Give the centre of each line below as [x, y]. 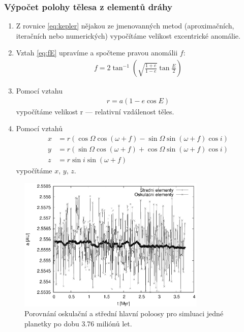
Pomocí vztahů [39, 128]
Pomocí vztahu [39, 91]
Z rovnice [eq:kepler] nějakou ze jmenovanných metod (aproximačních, [125, 26]
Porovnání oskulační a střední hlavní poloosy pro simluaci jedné [124, 313]
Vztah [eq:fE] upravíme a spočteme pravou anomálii [97, 53]
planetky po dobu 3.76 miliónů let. [78, 323]
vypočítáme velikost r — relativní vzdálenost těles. [95, 111]
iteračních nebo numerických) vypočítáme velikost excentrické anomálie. [128, 35]
